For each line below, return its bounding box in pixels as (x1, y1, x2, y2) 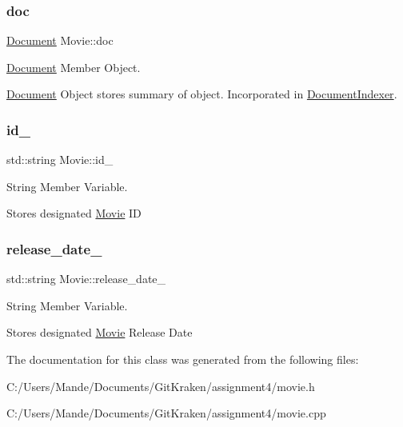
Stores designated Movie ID (6, 205, 142, 221)
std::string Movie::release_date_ (6, 270, 166, 287)
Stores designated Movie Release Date (6, 324, 193, 341)
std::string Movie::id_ (6, 151, 114, 168)
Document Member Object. (6, 58, 141, 75)
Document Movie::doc (6, 32, 114, 49)
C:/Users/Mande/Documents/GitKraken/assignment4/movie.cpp (6, 405, 326, 421)
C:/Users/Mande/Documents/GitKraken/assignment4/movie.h (6, 377, 315, 394)
